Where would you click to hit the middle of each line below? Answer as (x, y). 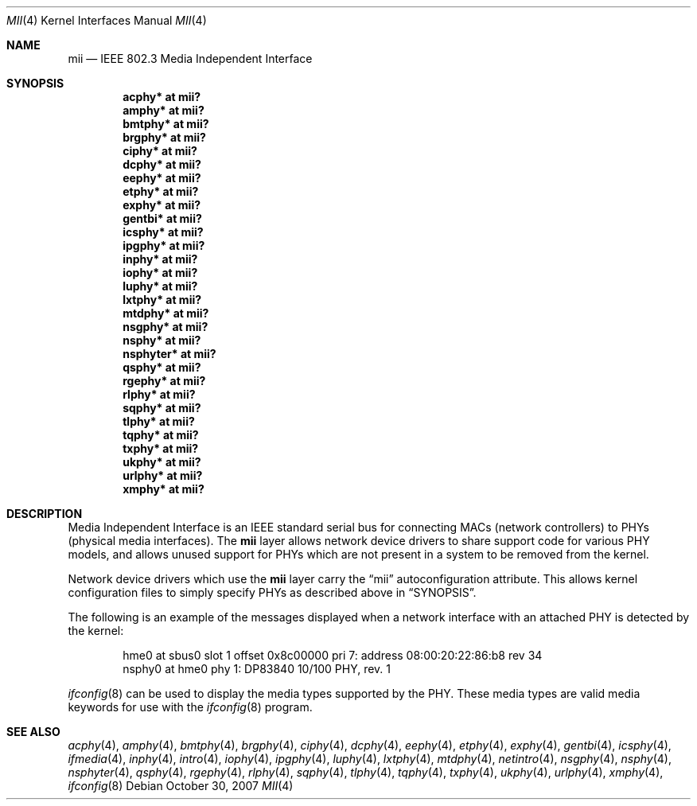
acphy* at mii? (162, 97)
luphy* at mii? (160, 286)
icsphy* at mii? (163, 232)
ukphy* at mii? (162, 462)
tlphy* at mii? (159, 421)
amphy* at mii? (164, 110)
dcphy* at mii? (162, 164)
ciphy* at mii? (160, 151)
